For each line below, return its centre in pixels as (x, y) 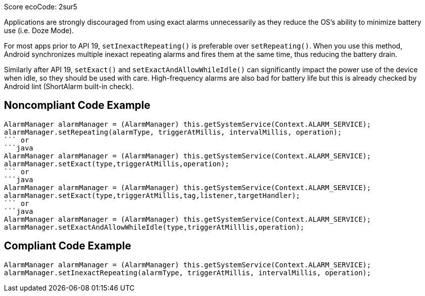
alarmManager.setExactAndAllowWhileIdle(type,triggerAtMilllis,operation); (154, 227)
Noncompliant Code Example (77, 105)
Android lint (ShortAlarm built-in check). (69, 86)
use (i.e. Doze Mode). (39, 30)
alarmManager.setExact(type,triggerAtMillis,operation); (117, 164)
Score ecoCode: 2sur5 (41, 7)
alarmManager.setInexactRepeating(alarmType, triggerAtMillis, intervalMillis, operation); (188, 272)
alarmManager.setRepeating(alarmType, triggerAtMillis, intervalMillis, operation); (173, 132)
